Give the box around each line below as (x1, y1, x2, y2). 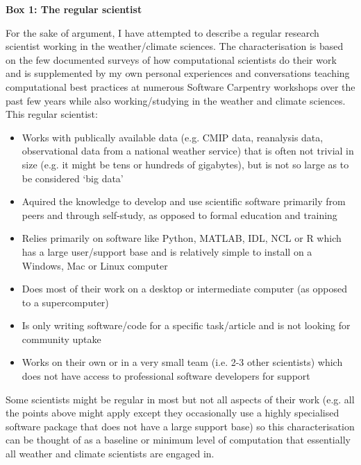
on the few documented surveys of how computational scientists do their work (6, 52, 337, 67)
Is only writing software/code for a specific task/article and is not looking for (22, 318, 351, 333)
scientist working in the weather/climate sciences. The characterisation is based (6, 39, 344, 53)
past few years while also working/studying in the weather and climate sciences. (6, 93, 346, 107)
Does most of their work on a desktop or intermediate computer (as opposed (22, 281, 347, 296)
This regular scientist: (6, 107, 98, 121)
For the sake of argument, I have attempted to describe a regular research (6, 25, 319, 40)
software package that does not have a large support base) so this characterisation (6, 419, 355, 433)
